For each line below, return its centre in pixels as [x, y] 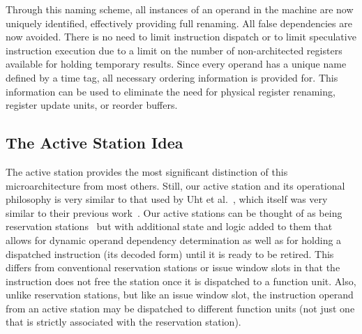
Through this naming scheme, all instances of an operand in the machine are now [180, 9]
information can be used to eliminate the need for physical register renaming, [171, 91]
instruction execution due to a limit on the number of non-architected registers [174, 50]
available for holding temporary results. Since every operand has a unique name [176, 64]
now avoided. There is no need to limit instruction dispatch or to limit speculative [181, 37]
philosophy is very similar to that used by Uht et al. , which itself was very [167, 199]
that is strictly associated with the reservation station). [123, 322]
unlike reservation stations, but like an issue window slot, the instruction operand [180, 295]
